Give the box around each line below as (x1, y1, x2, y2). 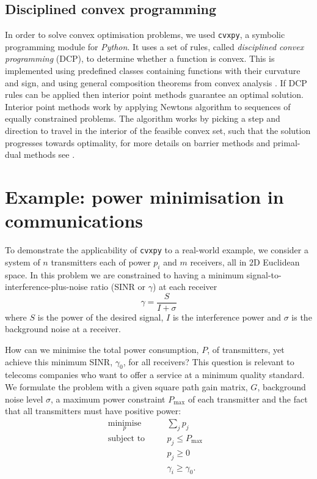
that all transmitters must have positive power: (5, 404, 181, 417)
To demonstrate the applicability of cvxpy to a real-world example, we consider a (5, 243, 308, 256)
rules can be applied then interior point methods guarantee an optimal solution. (5, 88, 304, 101)
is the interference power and (172, 310, 282, 323)
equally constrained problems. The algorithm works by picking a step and (5, 112, 280, 125)
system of (5, 255, 40, 268)
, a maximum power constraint (50, 392, 166, 405)
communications (5, 208, 143, 233)
